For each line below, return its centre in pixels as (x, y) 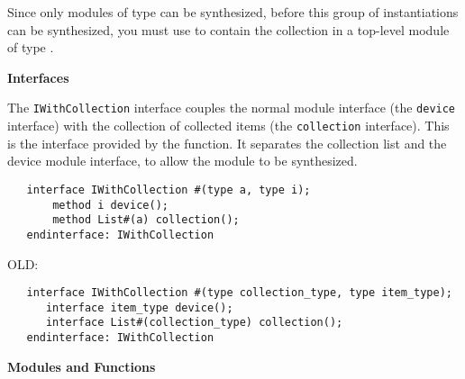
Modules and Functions (82, 366)
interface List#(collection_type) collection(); (194, 323)
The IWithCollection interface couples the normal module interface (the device (232, 108)
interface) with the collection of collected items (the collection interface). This (228, 126)
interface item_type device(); (139, 307)
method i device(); (110, 205)
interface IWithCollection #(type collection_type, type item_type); (239, 293)
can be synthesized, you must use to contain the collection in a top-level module (228, 29)
